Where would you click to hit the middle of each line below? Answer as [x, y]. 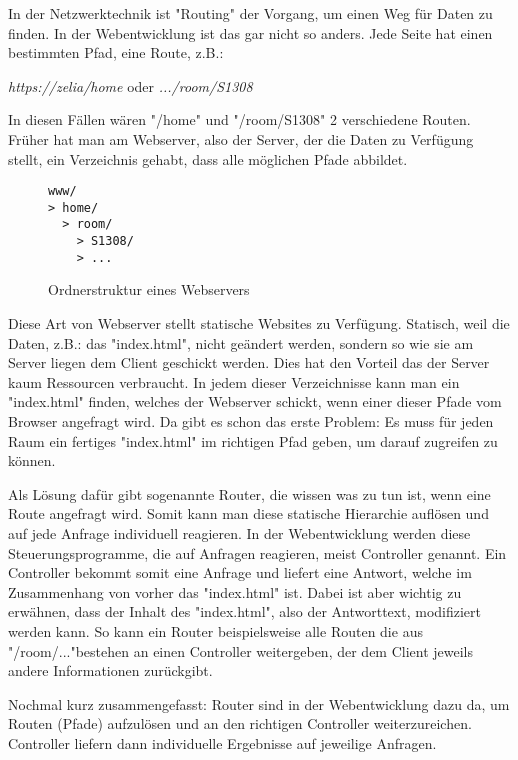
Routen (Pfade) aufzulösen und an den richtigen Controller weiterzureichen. [240, 723]
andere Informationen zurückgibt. [110, 670]
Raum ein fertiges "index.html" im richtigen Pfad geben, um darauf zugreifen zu [253, 440]
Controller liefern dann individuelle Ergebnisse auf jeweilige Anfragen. [222, 742]
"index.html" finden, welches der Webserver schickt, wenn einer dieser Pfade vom [255, 401]
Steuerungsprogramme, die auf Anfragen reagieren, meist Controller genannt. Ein [257, 552]
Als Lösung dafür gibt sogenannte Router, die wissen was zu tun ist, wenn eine [249, 493]
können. [32, 460]
